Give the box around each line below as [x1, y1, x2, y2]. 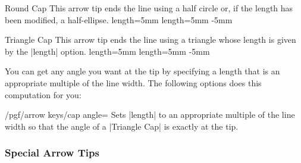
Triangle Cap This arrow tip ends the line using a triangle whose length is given [5, 33, 296, 46]
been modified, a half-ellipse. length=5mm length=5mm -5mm [5, 13, 233, 26]
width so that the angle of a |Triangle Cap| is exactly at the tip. [5, 120, 239, 132]
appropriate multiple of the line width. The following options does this [5, 76, 262, 89]
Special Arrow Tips [5, 145, 99, 160]
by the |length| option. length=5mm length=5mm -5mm [5, 45, 210, 57]
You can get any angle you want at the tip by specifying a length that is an [5, 65, 280, 77]
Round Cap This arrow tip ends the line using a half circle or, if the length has [5, 2, 293, 14]
